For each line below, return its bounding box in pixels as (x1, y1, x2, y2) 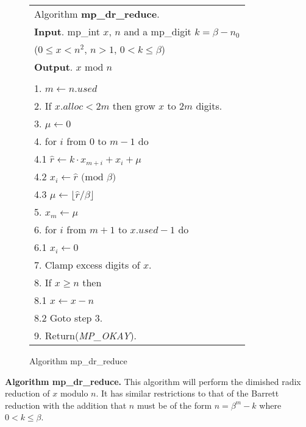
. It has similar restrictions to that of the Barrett (96, 387, 279, 400)
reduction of (5, 387, 50, 400)
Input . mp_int (34, 24, 100, 38)
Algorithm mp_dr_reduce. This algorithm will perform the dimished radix (5, 375, 301, 387)
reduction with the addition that (5, 398, 127, 411)
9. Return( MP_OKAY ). (34, 328, 137, 342)
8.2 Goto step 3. (34, 311, 103, 325)
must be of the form (137, 398, 212, 411)
